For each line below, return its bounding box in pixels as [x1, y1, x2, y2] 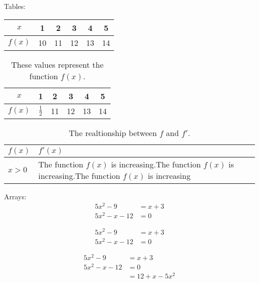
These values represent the [11, 58, 104, 70]
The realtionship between [69, 127, 157, 139]
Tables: [4, 1, 26, 11]
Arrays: [4, 191, 26, 201]
